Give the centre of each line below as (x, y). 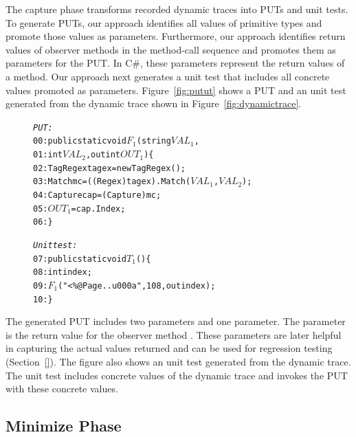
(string (154, 141)
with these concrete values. (62, 389)
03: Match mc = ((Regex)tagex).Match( (112, 182)
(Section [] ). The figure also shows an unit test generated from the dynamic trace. (178, 362)
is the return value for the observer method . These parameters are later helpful (174, 334)
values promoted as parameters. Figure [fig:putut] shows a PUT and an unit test (176, 90)
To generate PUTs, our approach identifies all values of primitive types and (164, 22)
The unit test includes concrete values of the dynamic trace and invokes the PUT (177, 375)
